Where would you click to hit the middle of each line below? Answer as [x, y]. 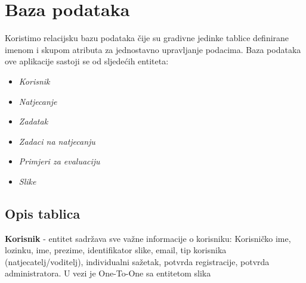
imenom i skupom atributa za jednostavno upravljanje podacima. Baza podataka [153, 49]
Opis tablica [43, 213]
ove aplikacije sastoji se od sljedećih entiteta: [87, 61]
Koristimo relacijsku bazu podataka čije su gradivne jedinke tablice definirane [147, 38]
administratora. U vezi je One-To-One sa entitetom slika [108, 273]
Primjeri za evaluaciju [59, 161]
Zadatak [33, 121]
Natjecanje [38, 101]
